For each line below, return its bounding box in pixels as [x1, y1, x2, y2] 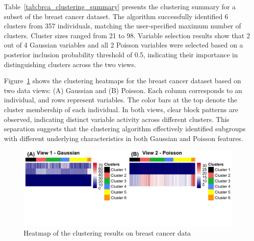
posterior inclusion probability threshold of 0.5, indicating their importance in [4, 49, 238, 59]
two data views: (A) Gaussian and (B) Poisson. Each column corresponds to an [4, 85, 242, 95]
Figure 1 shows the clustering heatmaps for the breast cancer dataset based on [4, 75, 241, 86]
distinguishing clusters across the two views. [4, 59, 136, 69]
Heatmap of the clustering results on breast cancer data [24, 228, 191, 238]
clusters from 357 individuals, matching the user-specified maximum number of [4, 21, 241, 31]
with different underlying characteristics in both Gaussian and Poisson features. [4, 133, 243, 143]
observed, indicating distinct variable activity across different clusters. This [4, 114, 229, 124]
